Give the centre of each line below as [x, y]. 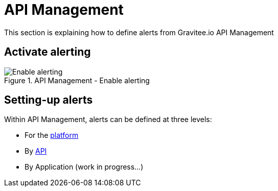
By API [36, 151]
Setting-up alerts [49, 100]
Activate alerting [48, 52]
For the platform [52, 135]
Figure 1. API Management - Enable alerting [77, 80]
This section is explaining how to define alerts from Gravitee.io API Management [139, 32]
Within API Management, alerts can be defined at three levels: [108, 120]
